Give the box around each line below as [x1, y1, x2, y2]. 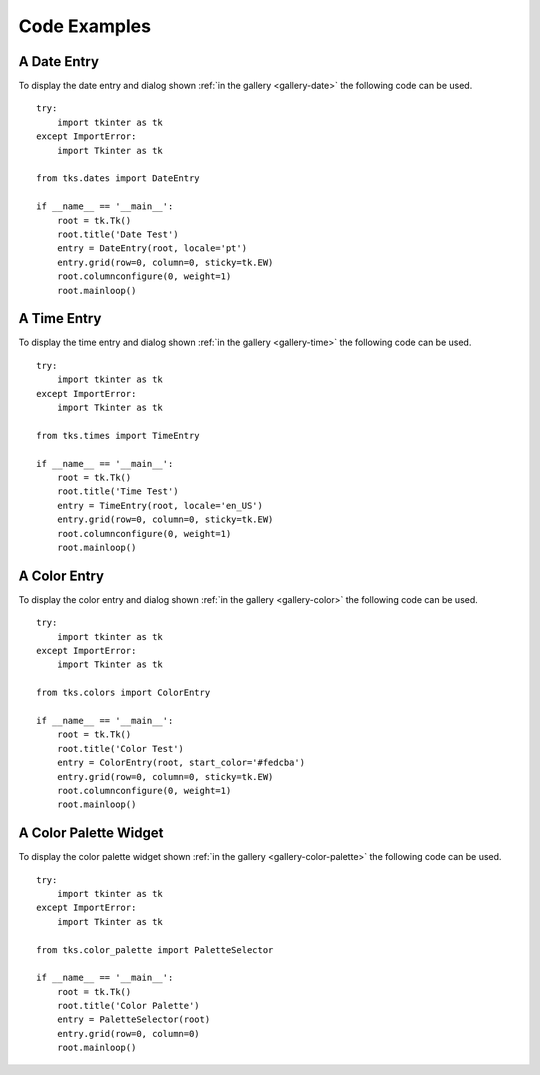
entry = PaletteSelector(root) [56, 1014, 211, 1025]
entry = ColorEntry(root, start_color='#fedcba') [56, 757, 305, 769]
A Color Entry [18, 567, 105, 584]
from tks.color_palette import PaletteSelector [36, 944, 274, 955]
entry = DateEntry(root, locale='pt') [56, 243, 248, 254]
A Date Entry [18, 53, 100, 70]
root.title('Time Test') [56, 486, 179, 497]
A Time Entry [18, 310, 102, 327]
